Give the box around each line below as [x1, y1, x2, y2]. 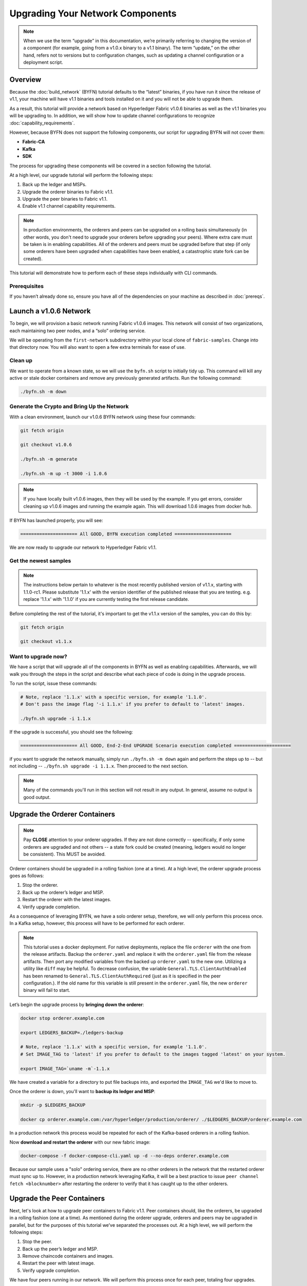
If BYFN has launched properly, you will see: [9, 517, 103, 524]
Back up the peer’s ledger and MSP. [22, 1245, 99, 1252]
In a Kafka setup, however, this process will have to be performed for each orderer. [9, 920, 185, 926]
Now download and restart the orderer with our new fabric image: [9, 1139, 151, 1146]
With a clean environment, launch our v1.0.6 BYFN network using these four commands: [9, 414, 196, 420]
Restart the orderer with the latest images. [22, 897, 111, 903]
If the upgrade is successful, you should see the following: [9, 729, 133, 735]
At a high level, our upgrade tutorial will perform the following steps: [9, 172, 153, 178]
